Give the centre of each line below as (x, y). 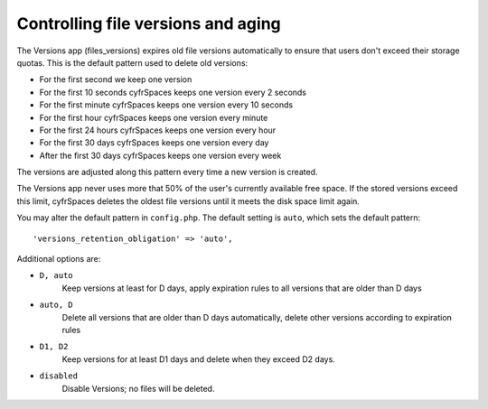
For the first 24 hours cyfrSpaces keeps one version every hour (158, 130)
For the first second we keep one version (116, 79)
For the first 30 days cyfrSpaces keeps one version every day (154, 143)
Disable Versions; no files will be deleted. (138, 388)
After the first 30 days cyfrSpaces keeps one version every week (160, 155)
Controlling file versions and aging (149, 23)
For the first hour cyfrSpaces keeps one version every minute (154, 117)
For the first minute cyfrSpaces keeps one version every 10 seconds (166, 105)
